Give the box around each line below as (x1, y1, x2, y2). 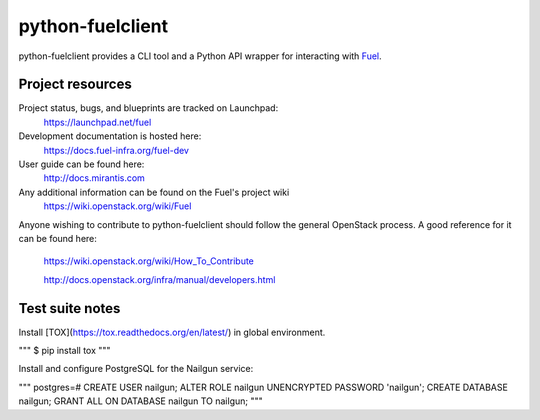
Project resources (18, 76, 132, 93)
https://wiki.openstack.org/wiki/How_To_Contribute (43, 255, 255, 267)
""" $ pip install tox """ (18, 345, 111, 357)
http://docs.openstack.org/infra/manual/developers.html (43, 273, 276, 285)
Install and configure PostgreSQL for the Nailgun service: (18, 363, 254, 375)
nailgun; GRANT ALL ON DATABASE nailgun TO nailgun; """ (18, 395, 264, 407)
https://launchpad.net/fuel (43, 116, 152, 128)
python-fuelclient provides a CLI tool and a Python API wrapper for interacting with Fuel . (18, 50, 382, 62)
